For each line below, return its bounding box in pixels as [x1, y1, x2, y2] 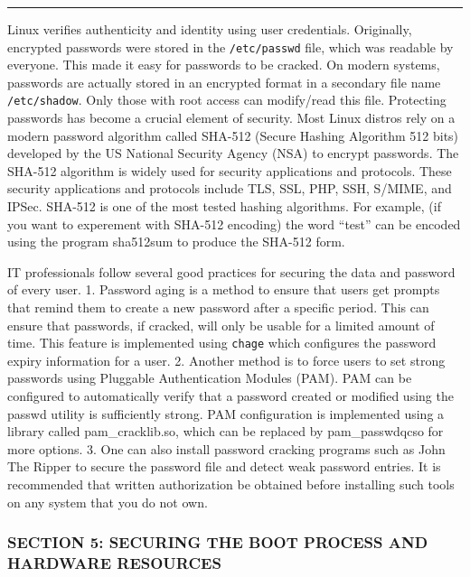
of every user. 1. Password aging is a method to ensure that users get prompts [7, 280, 440, 299]
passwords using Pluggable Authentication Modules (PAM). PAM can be [7, 368, 412, 387]
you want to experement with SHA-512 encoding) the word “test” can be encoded [7, 214, 461, 233]
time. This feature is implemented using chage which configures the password [7, 333, 437, 352]
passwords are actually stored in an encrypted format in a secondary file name [7, 72, 441, 91]
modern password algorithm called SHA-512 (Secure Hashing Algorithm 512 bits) [7, 126, 459, 144]
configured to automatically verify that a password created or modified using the [7, 386, 454, 405]
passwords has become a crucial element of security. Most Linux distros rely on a [7, 108, 456, 127]
